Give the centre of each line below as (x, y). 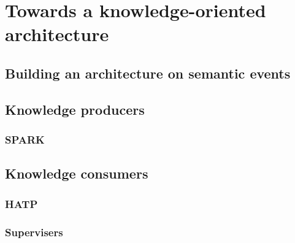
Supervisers (34, 232)
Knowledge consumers (77, 173)
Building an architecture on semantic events (148, 73)
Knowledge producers (75, 109)
